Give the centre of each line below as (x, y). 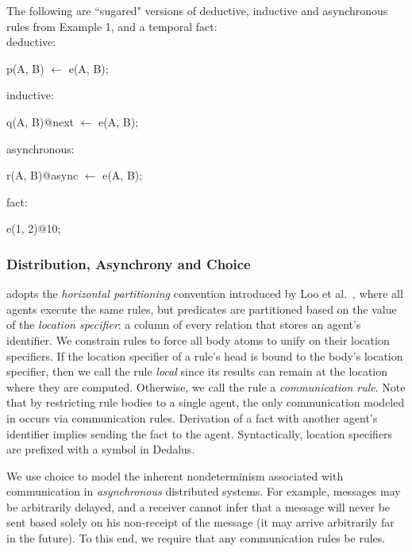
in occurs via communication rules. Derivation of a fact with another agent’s (192, 417)
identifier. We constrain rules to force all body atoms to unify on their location (198, 340)
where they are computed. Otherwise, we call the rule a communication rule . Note (206, 386)
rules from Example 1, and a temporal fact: (112, 26)
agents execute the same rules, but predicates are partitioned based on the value (202, 309)
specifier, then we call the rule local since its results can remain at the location (197, 371)
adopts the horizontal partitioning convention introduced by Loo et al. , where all (205, 293)
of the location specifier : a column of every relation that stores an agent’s (184, 324)
